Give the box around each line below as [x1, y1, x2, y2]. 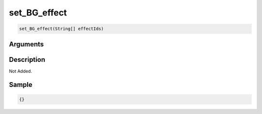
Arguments [9, 40, 44, 48]
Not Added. [9, 68, 33, 74]
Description [9, 56, 46, 64]
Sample [9, 81, 33, 89]
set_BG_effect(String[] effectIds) [19, 26, 104, 31]
